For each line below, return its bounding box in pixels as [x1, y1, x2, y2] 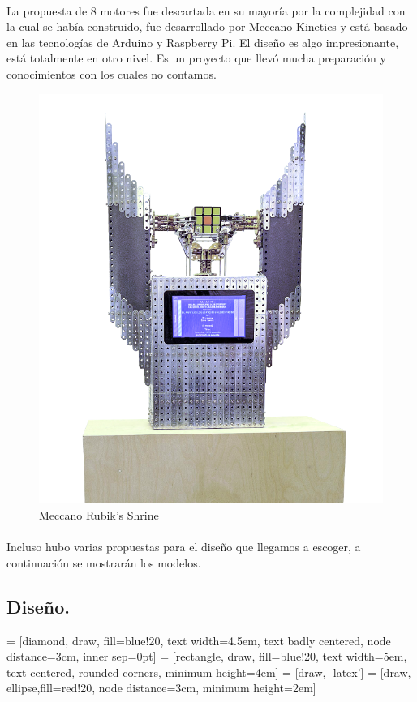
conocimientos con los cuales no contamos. [6, 65, 217, 82]
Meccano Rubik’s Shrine [39, 507, 159, 523]
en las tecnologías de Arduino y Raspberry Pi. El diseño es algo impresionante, [6, 33, 399, 50]
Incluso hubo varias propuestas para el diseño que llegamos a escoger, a [6, 538, 361, 555]
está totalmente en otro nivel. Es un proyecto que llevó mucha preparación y [6, 49, 386, 66]
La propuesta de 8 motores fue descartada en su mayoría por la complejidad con [6, 2, 406, 19]
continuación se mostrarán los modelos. [6, 554, 201, 571]
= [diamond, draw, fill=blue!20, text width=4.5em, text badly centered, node [6, 631, 391, 648]
